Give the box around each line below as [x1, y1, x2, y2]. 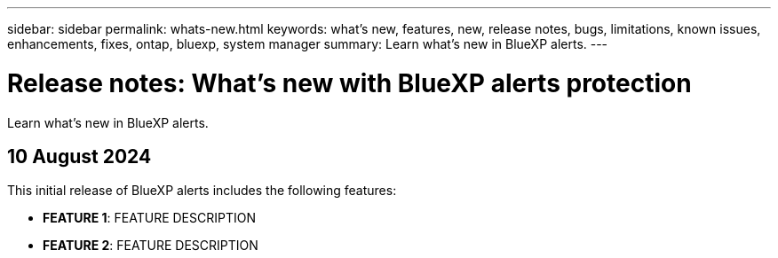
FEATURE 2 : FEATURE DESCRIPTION [43, 238, 258, 254]
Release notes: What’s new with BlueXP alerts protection [7, 67, 692, 98]
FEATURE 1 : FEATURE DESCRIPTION [43, 210, 257, 226]
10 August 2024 [7, 145, 152, 168]
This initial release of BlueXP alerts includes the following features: [7, 183, 397, 199]
